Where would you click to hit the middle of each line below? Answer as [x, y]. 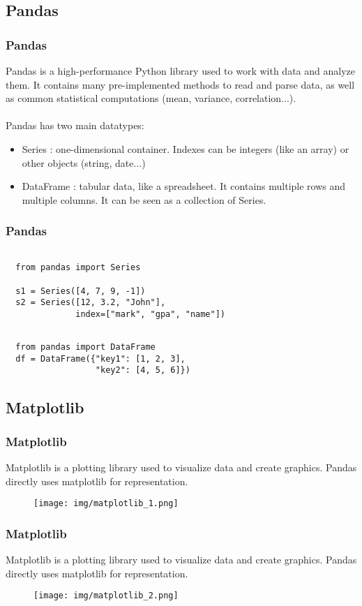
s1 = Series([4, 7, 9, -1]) [81, 291]
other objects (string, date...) [84, 162]
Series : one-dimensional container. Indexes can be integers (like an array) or [186, 148]
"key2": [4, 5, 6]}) [143, 370]
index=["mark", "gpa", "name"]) [150, 314]
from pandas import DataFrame [85, 347]
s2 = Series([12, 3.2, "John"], [91, 303]
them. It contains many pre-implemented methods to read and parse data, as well [180, 84]
